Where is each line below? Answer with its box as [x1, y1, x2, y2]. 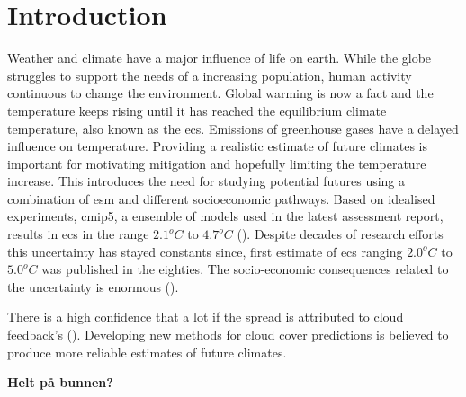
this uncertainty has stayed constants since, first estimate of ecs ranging [7, 242, 403, 260]
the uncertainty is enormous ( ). [7, 277, 179, 296]
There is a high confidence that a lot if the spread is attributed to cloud [7, 307, 404, 326]
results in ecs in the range [7, 225, 149, 243]
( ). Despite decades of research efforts [237, 225, 444, 243]
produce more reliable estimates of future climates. [7, 342, 287, 361]
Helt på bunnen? [7, 373, 113, 392]
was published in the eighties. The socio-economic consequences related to [41, 260, 449, 278]
